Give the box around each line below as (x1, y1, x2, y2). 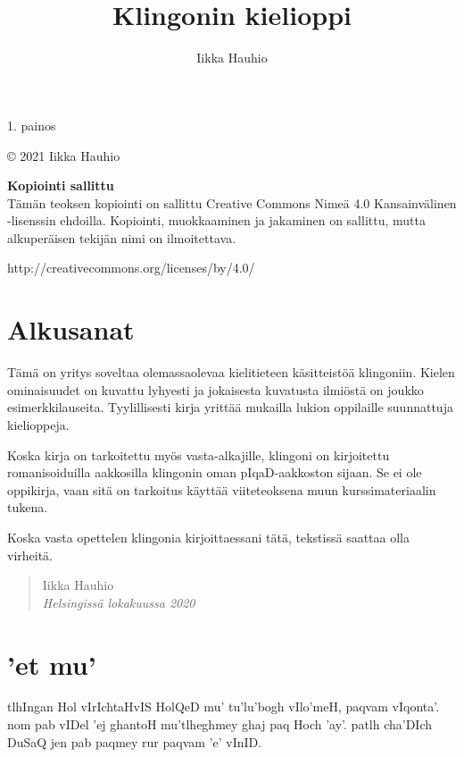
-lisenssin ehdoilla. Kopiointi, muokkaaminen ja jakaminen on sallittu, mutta (7, 211, 426, 230)
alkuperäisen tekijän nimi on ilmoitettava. (7, 228, 236, 247)
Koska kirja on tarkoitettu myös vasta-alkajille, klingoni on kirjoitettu (7, 445, 390, 464)
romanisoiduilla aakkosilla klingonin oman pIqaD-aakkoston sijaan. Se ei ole (7, 463, 422, 482)
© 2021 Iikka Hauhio (7, 146, 120, 164)
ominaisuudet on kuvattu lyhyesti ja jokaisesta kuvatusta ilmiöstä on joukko (7, 380, 424, 399)
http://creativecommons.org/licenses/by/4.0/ (7, 258, 255, 277)
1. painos (7, 115, 56, 134)
